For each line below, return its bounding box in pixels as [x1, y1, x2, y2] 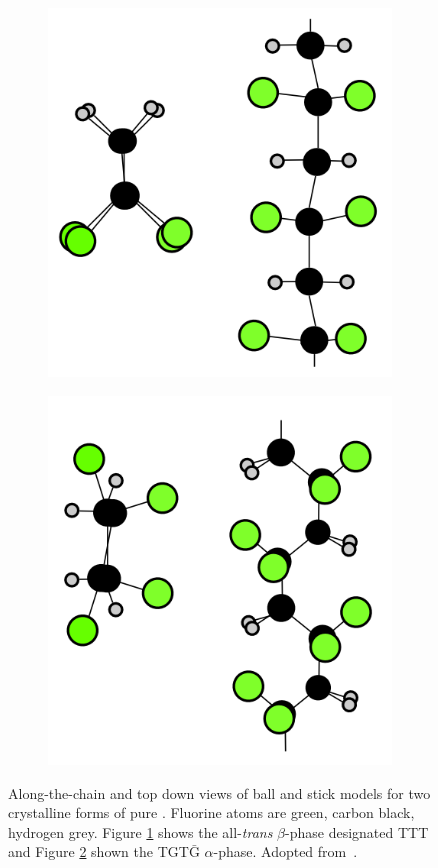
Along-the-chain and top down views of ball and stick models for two [8, 782, 431, 803]
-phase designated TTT [285, 821, 429, 842]
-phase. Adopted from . [213, 841, 358, 862]
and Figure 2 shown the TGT [8, 841, 189, 862]
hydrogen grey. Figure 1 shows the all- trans [8, 821, 273, 842]
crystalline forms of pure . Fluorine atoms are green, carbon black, [8, 802, 415, 823]
